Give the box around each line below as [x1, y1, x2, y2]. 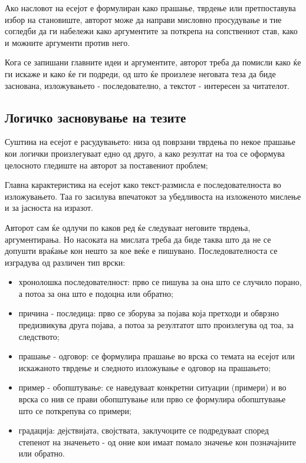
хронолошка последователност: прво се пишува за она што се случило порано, [18, 276, 302, 288]
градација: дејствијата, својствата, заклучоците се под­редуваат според [18, 424, 269, 436]
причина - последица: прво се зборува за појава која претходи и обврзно [18, 307, 279, 319]
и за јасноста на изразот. [5, 201, 93, 214]
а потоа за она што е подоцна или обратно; [18, 287, 173, 299]
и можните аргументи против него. [5, 36, 130, 48]
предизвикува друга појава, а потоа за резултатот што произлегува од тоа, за [18, 319, 294, 331]
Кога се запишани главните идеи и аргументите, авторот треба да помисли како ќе [5, 56, 301, 68]
